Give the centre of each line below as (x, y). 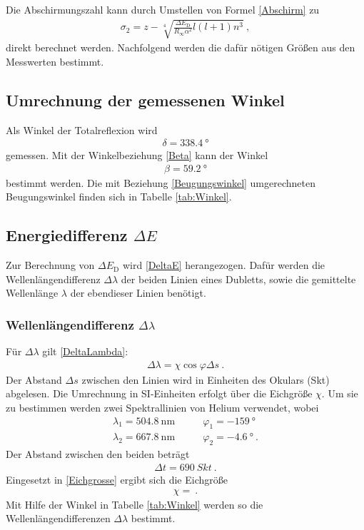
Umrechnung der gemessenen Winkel (145, 100)
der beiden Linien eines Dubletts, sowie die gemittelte (238, 279)
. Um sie (340, 393)
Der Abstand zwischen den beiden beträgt (98, 454)
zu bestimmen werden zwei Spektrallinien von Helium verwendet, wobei (162, 408)
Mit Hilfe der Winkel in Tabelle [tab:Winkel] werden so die (135, 504)
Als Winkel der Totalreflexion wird (82, 129)
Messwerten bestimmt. (55, 61)
